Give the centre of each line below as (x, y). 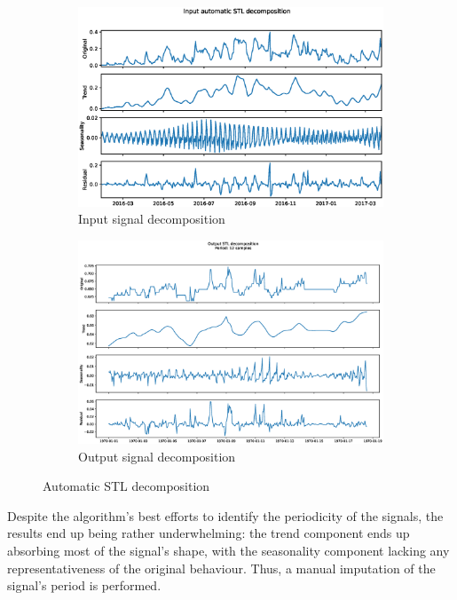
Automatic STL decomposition (126, 486)
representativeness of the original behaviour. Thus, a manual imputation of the (221, 568)
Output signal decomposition (157, 456)
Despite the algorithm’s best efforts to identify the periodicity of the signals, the (225, 515)
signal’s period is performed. (84, 585)
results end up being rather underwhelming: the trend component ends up (209, 533)
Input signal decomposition (152, 219)
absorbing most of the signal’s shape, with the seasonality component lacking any (228, 550)
